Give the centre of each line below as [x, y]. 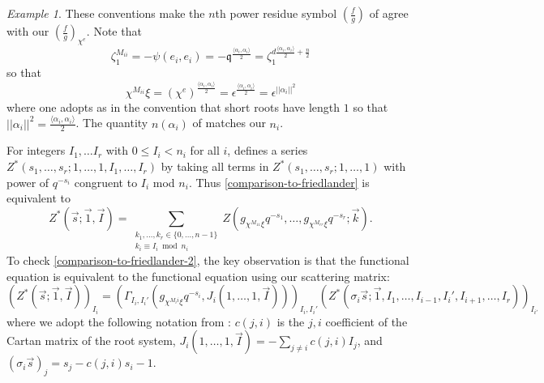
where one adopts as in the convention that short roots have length [173, 106]
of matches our [229, 123]
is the [291, 321]
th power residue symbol [276, 13]
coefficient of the [366, 321]
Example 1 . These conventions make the [106, 13]
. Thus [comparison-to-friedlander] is [279, 182]
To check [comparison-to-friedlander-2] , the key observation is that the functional [208, 260]
